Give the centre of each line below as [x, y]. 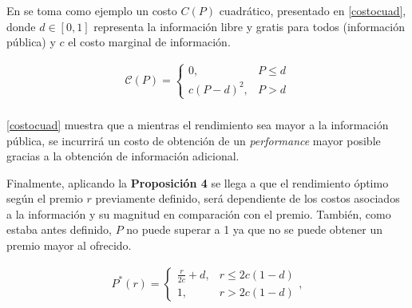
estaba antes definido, [59, 229]
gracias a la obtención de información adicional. [123, 156]
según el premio [45, 198]
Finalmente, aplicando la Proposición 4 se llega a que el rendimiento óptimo [198, 182]
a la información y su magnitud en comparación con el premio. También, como [199, 213]
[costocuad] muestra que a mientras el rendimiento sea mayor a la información [198, 124]
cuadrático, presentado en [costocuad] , [313, 10]
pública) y [31, 42]
